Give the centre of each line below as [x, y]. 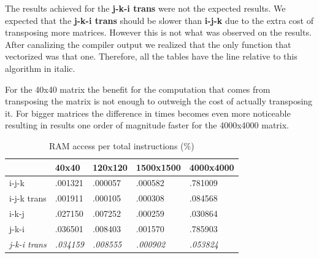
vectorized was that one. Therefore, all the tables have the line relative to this [151, 56]
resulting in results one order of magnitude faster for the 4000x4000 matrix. [147, 125]
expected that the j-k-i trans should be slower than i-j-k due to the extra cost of [159, 20]
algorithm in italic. [40, 68]
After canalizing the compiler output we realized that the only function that [148, 44]
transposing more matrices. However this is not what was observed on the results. [158, 32]
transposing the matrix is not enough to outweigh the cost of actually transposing [159, 101]
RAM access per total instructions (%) [122, 145]
